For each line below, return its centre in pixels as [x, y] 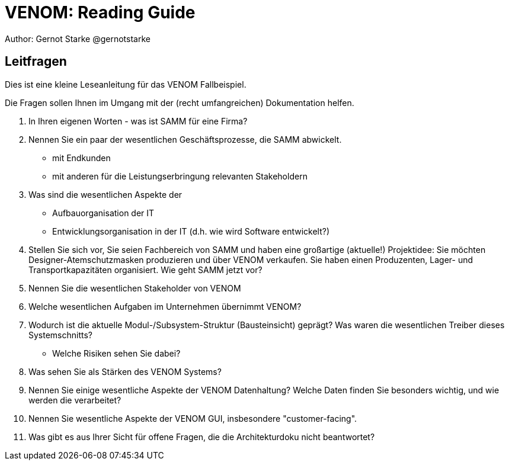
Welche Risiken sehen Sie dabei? [116, 353]
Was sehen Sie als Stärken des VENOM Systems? [125, 371]
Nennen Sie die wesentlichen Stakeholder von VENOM [135, 288]
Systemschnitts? [61, 335]
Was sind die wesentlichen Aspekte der [105, 194]
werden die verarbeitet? [75, 400]
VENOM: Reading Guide [100, 12]
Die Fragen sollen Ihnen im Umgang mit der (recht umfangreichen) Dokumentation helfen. [180, 102]
